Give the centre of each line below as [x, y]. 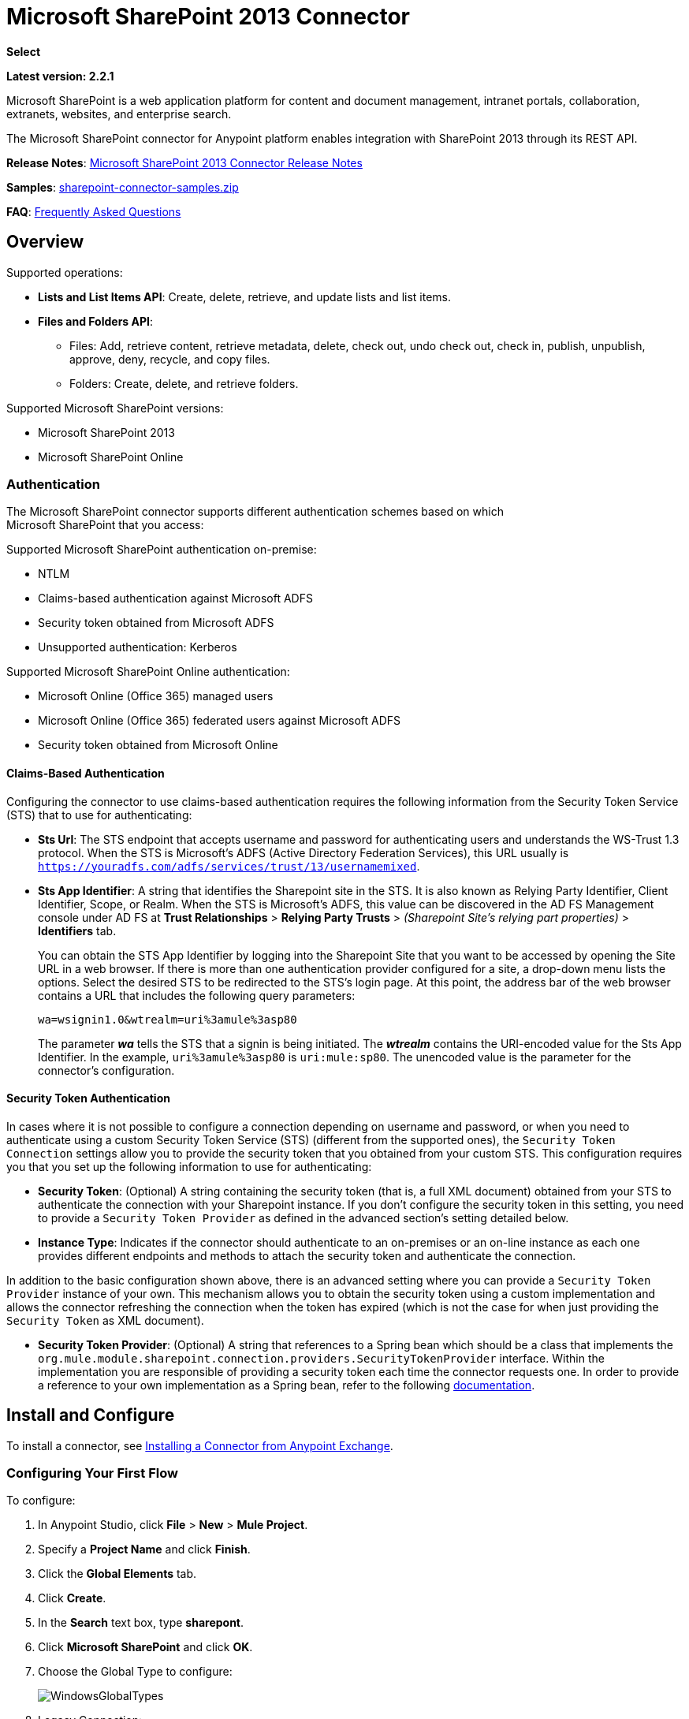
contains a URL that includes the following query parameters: [197, 995]
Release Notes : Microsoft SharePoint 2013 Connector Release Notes [184, 162]
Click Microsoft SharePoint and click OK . [145, 1647]
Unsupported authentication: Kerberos [138, 647]
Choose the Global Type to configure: [135, 1672]
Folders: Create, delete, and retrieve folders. [184, 383]
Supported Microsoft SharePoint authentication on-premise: [162, 550]
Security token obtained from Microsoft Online [158, 745]
